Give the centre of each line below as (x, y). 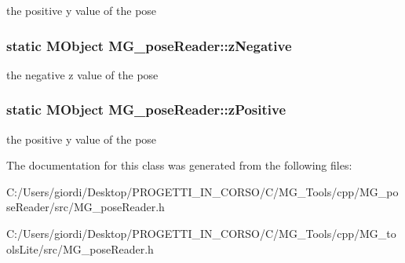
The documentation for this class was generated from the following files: (179, 165)
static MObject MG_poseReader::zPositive (146, 110)
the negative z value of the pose (82, 74)
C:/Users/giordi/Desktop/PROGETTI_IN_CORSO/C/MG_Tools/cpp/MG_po (202, 191)
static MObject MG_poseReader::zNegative (149, 45)
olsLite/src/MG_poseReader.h (80, 248)
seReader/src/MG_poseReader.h (86, 207)
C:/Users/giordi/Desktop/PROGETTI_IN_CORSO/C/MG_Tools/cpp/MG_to (201, 233)
